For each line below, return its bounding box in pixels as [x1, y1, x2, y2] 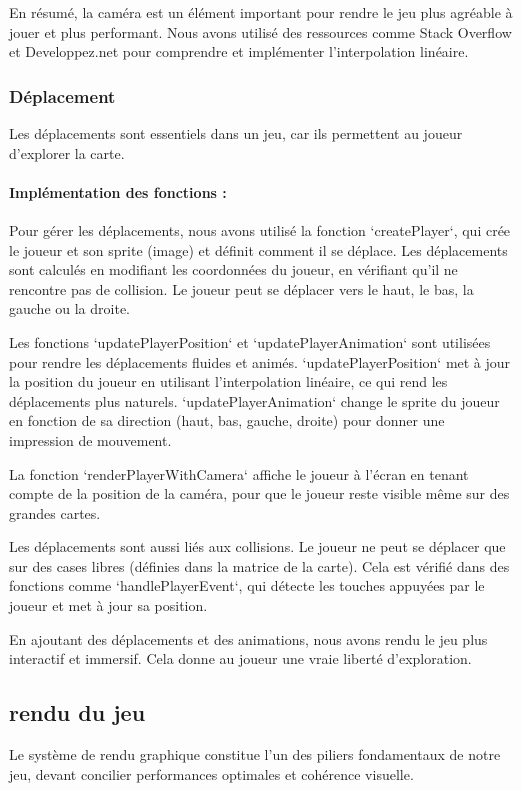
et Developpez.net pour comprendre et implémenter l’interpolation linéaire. [9, 41, 469, 62]
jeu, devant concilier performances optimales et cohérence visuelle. [9, 763, 414, 784]
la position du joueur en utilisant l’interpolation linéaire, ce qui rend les [9, 371, 448, 392]
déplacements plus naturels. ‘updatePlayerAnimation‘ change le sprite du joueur [9, 390, 500, 411]
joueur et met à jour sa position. [9, 595, 208, 616]
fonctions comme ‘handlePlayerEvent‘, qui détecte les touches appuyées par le [9, 575, 485, 596]
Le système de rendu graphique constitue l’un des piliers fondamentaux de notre [9, 744, 501, 765]
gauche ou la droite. [9, 298, 130, 319]
